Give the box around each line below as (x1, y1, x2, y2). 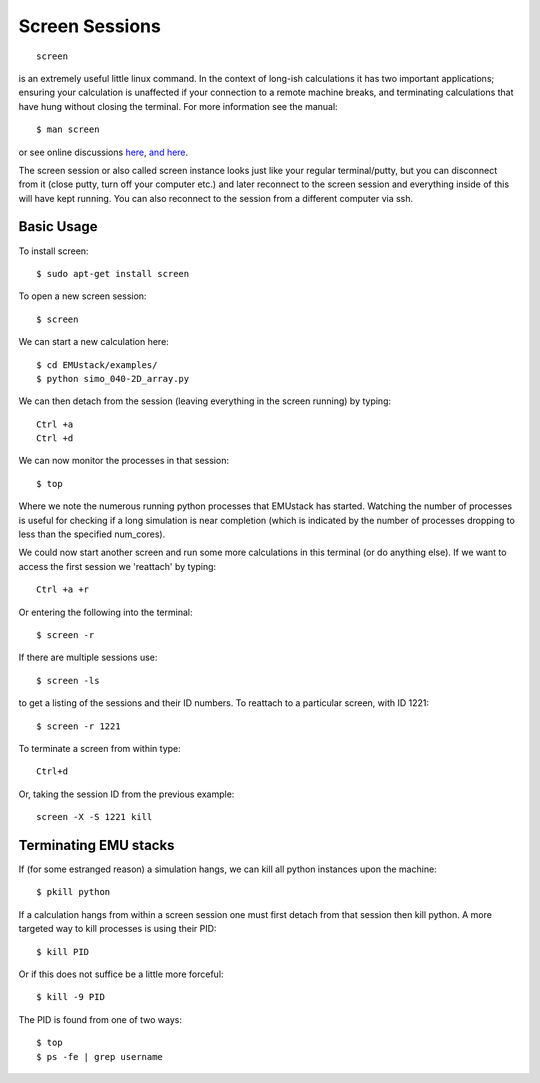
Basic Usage (18, 218, 98, 235)
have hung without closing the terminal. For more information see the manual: (18, 100, 339, 112)
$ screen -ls (36, 675, 100, 686)
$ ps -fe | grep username (36, 1051, 164, 1062)
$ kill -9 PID (36, 991, 105, 1003)
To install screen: (18, 245, 89, 257)
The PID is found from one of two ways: (18, 1013, 182, 1025)
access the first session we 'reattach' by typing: (18, 560, 217, 572)
